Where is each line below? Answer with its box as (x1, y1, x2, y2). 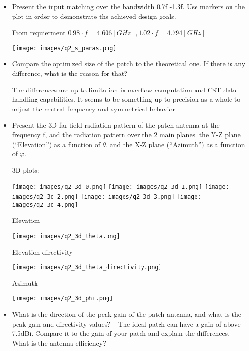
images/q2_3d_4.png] (12, 201, 78, 208)
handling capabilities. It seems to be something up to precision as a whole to (12, 94, 241, 104)
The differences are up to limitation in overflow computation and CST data (12, 84, 237, 94)
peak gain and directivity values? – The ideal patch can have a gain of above (12, 318, 241, 329)
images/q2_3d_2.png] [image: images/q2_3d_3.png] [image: (12, 193, 201, 201)
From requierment (12, 27, 66, 37)
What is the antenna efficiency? (12, 337, 106, 348)
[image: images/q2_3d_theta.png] (12, 232, 120, 240)
